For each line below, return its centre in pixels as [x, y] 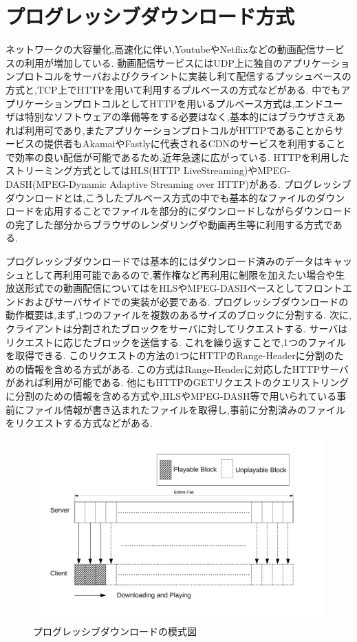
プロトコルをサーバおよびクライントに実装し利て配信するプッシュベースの [183, 76]
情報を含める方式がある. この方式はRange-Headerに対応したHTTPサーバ [186, 368]
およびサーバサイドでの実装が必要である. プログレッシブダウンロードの [186, 301]
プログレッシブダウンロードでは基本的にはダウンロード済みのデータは [164, 261]
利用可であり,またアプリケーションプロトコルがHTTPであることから [179, 130]
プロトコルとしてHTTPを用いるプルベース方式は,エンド [198, 103]
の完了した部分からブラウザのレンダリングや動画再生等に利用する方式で [169, 224]
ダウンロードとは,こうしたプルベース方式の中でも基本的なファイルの [161, 197]
